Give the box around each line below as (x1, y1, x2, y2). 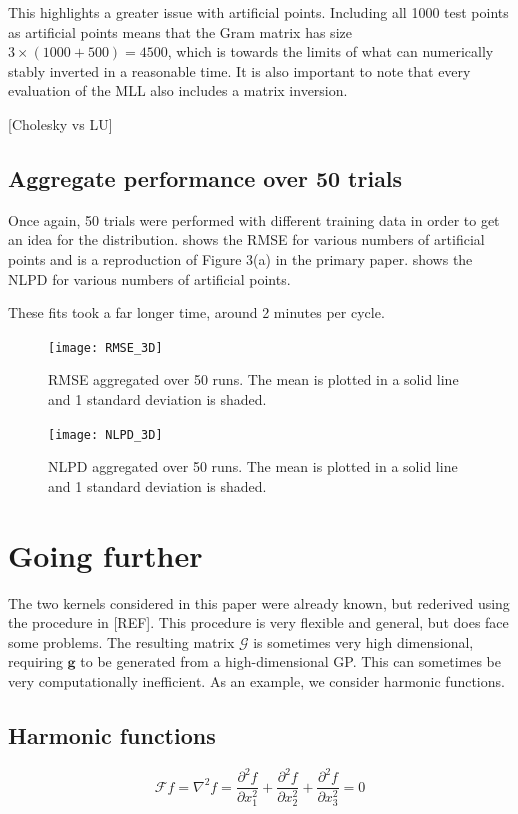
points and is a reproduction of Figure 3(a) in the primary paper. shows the (8, 248, 473, 269)
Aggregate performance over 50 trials (8, 162, 403, 193)
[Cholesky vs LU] (8, 113, 113, 134)
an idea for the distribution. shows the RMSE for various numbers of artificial (8, 229, 485, 250)
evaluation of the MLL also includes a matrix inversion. (8, 80, 348, 101)
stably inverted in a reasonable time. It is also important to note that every (8, 60, 471, 81)
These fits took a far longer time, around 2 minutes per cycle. (8, 302, 385, 323)
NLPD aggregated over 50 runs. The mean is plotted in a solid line (48, 456, 458, 477)
